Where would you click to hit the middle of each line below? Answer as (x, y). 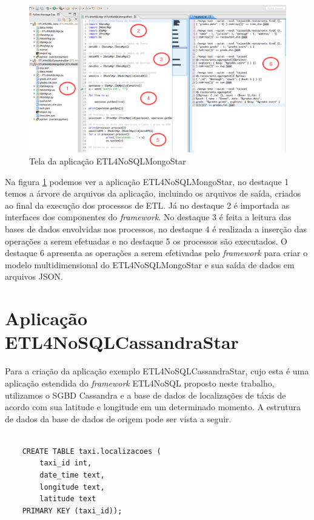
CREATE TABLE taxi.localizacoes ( (92, 451)
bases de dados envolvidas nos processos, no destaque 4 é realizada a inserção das (156, 229)
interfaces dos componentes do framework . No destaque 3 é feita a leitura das (148, 217)
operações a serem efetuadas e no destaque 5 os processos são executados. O (146, 241)
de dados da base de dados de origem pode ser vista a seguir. (118, 418)
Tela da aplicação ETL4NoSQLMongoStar (108, 161)
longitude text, (72, 487)
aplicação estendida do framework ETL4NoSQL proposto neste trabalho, (140, 383)
